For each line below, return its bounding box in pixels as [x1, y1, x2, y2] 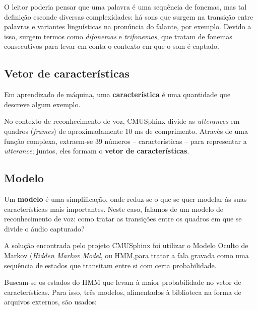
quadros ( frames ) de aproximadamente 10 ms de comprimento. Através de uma [4, 125, 248, 136]
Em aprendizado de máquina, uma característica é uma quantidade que [4, 89, 231, 100]
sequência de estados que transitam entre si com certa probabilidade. [4, 260, 217, 270]
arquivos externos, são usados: [4, 296, 97, 307]
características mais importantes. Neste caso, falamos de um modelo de [4, 203, 223, 214]
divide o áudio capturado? [4, 223, 85, 234]
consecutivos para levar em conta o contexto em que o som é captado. [4, 41, 219, 51]
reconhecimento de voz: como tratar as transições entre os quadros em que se [4, 213, 242, 224]
